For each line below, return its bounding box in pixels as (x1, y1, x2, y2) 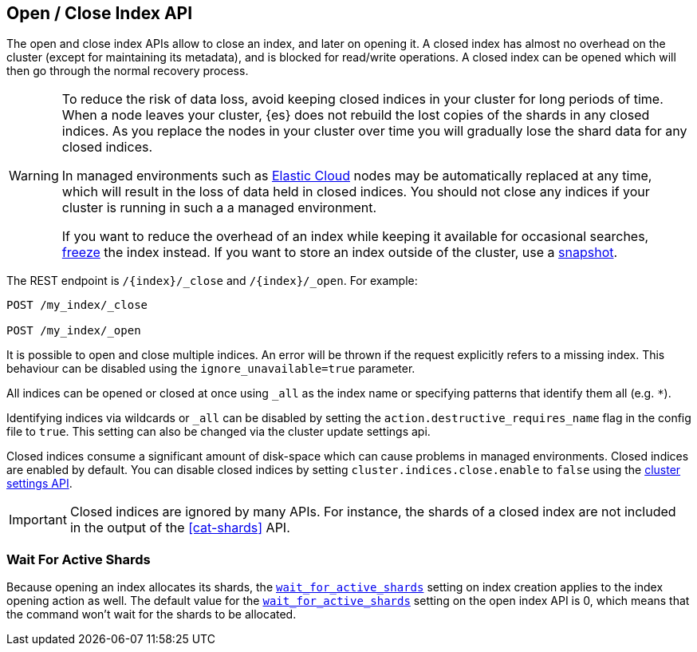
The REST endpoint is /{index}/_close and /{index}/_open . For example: (6, 274, 418, 288)
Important (9, 512, 67, 528)
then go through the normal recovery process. (6, 64, 249, 78)
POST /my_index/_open (6, 324, 141, 338)
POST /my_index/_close (6, 298, 148, 312)
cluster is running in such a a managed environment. (61, 200, 377, 216)
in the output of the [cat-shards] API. (69, 520, 290, 536)
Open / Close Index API (6, 3, 193, 23)
